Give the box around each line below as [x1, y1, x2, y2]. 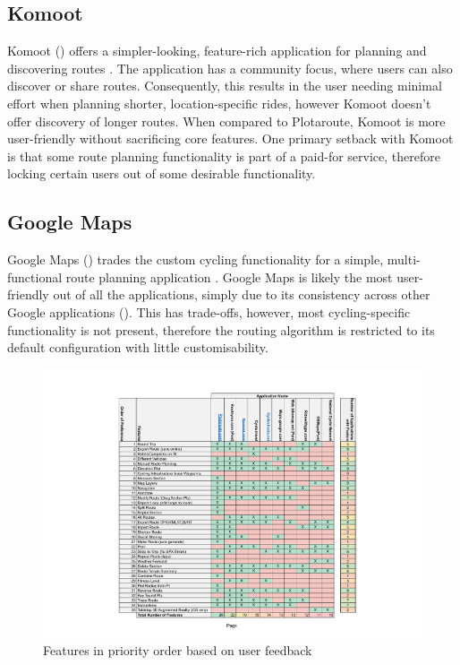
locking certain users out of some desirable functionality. [7, 164, 316, 183]
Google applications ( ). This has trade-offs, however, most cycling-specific [7, 302, 411, 321]
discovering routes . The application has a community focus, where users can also [7, 58, 453, 77]
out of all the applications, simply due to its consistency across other [53, 285, 430, 304]
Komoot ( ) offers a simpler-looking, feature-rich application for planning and [7, 41, 427, 60]
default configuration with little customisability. [7, 338, 268, 357]
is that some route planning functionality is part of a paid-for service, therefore [7, 146, 440, 165]
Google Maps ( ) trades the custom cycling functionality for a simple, [7, 250, 384, 269]
